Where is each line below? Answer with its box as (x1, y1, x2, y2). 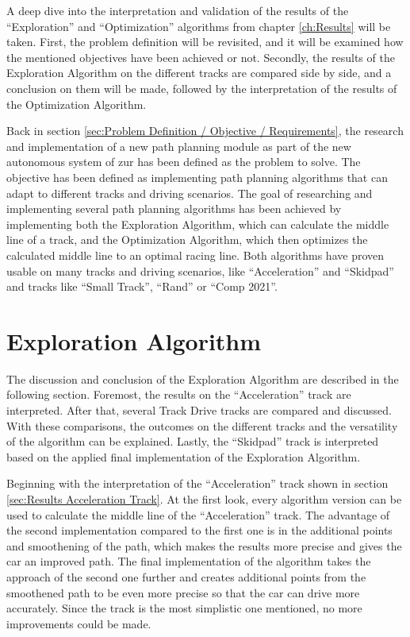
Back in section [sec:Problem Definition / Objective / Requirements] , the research (6, 122, 404, 139)
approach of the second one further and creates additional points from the (6, 568, 366, 585)
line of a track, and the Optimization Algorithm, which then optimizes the (6, 231, 368, 248)
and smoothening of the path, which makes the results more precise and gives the (6, 537, 402, 554)
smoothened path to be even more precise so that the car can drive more (6, 584, 360, 600)
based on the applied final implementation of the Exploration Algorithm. (6, 448, 361, 465)
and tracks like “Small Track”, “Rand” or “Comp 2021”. (6, 278, 278, 295)
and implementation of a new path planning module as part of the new (6, 137, 351, 154)
